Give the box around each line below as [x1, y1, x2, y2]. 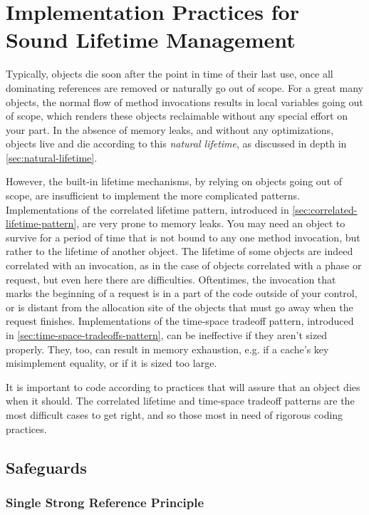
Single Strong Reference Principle [6, 493, 204, 511]
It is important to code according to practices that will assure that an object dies [6, 379, 360, 394]
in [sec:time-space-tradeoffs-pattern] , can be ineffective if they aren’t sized [6, 328, 328, 342]
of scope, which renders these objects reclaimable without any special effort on [6, 108, 348, 123]
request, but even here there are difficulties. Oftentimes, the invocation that [6, 271, 336, 286]
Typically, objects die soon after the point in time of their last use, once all [6, 66, 333, 81]
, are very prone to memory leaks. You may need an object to [76, 216, 345, 231]
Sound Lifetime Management [6, 25, 296, 54]
